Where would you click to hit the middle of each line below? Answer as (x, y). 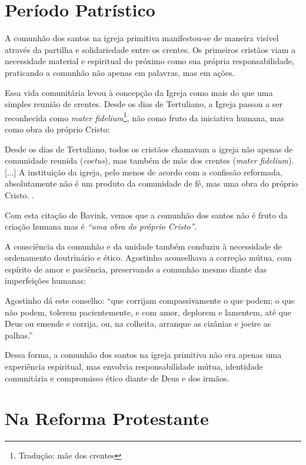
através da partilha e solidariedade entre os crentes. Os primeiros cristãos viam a (150, 49)
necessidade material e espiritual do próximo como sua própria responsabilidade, (149, 61)
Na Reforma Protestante (107, 418)
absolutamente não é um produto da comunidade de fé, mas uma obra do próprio (152, 183)
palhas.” (19, 335)
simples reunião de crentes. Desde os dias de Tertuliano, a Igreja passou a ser (144, 104)
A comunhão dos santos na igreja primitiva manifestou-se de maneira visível (142, 38)
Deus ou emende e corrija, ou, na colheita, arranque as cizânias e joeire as (138, 323)
